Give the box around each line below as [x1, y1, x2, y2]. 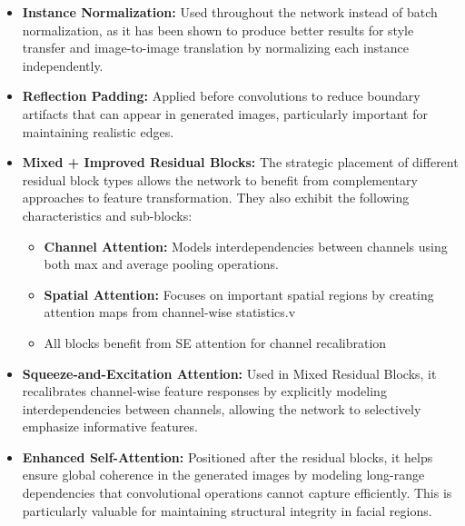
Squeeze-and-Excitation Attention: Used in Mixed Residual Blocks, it [22, 363, 437, 382]
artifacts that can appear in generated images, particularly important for [22, 104, 428, 123]
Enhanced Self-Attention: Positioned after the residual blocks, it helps [22, 447, 433, 466]
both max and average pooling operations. [44, 254, 280, 273]
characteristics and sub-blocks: [22, 205, 193, 224]
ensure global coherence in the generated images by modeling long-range [22, 465, 425, 484]
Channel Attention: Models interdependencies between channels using [44, 236, 448, 255]
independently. [22, 55, 104, 74]
